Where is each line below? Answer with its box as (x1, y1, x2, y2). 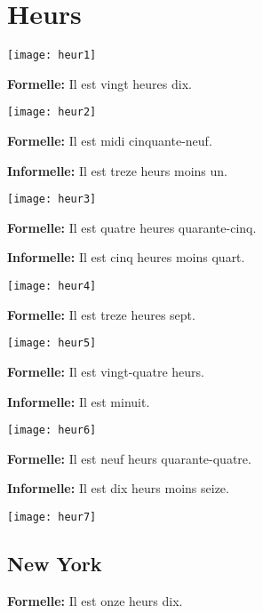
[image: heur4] (7, 280, 97, 293)
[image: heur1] (7, 49, 97, 62)
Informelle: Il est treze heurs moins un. (7, 161, 227, 179)
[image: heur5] (7, 337, 97, 350)
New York (7, 550, 102, 577)
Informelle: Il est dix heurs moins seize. (7, 479, 229, 498)
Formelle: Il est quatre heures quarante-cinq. (7, 218, 257, 236)
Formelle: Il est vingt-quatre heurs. (7, 362, 205, 380)
